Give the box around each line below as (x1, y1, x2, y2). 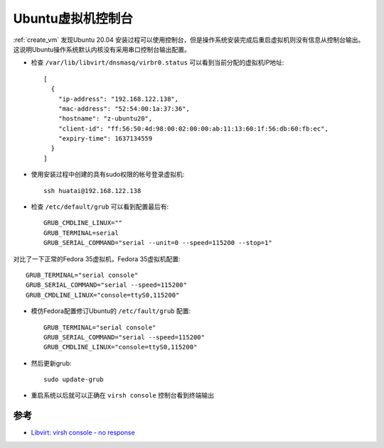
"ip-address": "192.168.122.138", (58, 94, 179, 103)
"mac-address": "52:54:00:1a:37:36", (58, 104, 190, 113)
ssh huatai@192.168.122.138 (43, 187, 142, 195)
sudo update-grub (43, 376, 104, 383)
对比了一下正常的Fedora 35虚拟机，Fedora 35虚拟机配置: (13, 254, 181, 263)
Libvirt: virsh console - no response (31, 428, 135, 437)
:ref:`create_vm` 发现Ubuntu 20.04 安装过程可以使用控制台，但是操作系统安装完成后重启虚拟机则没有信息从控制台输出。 (13, 35, 365, 44)
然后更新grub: (31, 359, 72, 367)
